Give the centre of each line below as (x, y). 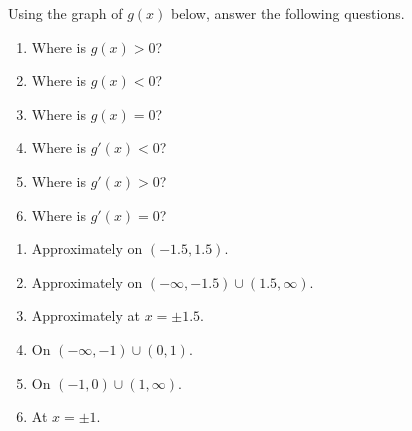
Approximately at (85, 315)
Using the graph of (65, 13)
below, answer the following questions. (287, 13)
